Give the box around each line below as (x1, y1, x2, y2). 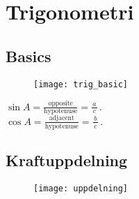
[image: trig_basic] (33, 79, 129, 89)
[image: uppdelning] (33, 183, 129, 193)
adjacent (49, 115, 74, 122)
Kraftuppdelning (6, 149, 128, 170)
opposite (48, 100, 73, 108)
